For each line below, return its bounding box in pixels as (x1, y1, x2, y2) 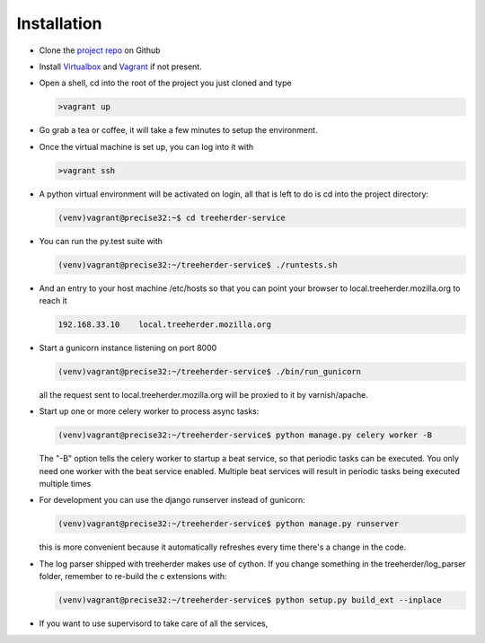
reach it (39, 295, 67, 305)
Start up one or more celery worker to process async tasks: (39, 406, 260, 417)
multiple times (39, 479, 92, 489)
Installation (16, 13, 102, 33)
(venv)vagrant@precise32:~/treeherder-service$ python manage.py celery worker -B (57, 430, 433, 440)
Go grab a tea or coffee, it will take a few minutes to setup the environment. (39, 125, 318, 136)
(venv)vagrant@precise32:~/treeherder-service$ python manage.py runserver (57, 519, 400, 529)
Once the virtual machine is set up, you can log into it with (39, 141, 254, 152)
